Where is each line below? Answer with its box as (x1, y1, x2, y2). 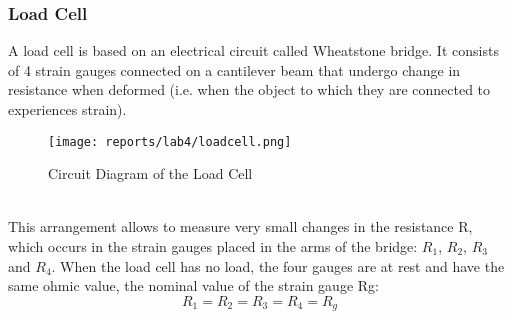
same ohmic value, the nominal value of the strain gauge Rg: (8, 275, 379, 296)
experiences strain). (8, 99, 127, 119)
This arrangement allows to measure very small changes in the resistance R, (8, 216, 473, 237)
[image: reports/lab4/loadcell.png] (48, 134, 292, 149)
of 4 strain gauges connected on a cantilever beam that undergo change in (8, 59, 461, 80)
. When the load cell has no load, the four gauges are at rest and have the (51, 255, 505, 276)
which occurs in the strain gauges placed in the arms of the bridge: (8, 236, 418, 257)
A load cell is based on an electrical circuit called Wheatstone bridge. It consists (8, 40, 499, 61)
